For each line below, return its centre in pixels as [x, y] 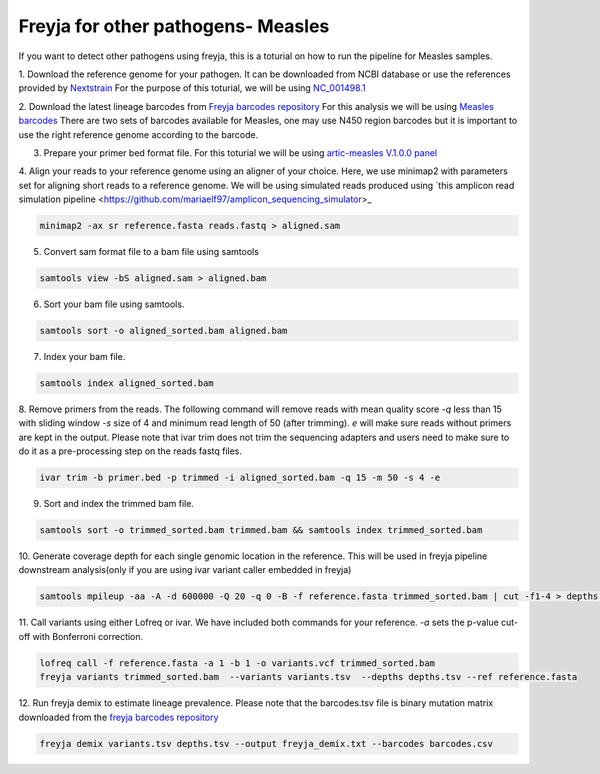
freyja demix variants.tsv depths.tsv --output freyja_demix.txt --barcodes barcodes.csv [266, 743]
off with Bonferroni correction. [81, 636]
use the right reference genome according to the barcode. [138, 134]
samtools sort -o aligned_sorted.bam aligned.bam [163, 330]
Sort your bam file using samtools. [114, 304]
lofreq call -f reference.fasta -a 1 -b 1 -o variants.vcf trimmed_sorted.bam [237, 663]
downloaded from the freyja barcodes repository [118, 717]
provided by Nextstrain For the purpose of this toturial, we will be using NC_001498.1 [192, 88]
